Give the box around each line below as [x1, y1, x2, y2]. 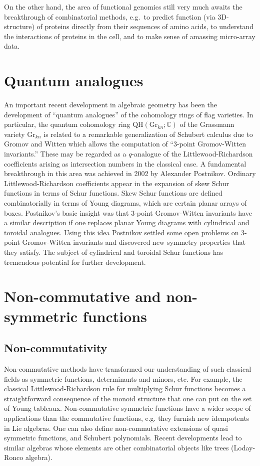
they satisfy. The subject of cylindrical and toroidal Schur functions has [4, 247, 223, 257]
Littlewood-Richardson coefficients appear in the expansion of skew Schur [4, 178, 229, 188]
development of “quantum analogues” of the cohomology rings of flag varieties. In [4, 109, 253, 119]
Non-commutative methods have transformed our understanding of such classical [4, 363, 251, 374]
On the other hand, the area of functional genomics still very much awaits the [4, 2, 242, 12]
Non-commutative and [4, 286, 161, 306]
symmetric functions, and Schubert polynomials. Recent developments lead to [4, 432, 242, 443]
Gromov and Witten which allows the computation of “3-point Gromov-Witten [4, 138, 246, 149]
